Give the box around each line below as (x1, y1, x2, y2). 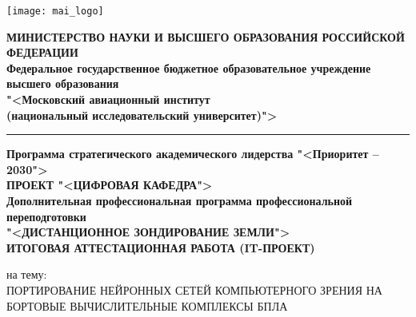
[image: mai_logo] (6, 6, 104, 17)
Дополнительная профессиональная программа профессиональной (6, 192, 353, 208)
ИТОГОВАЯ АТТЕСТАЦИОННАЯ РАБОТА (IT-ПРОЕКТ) (6, 239, 315, 256)
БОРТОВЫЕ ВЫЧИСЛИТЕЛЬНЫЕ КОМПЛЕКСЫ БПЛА (6, 297, 288, 314)
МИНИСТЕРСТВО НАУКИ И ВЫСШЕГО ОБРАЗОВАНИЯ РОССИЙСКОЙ (6, 28, 405, 45)
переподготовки (6, 208, 86, 224)
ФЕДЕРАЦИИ (6, 44, 78, 61)
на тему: (6, 266, 47, 283)
